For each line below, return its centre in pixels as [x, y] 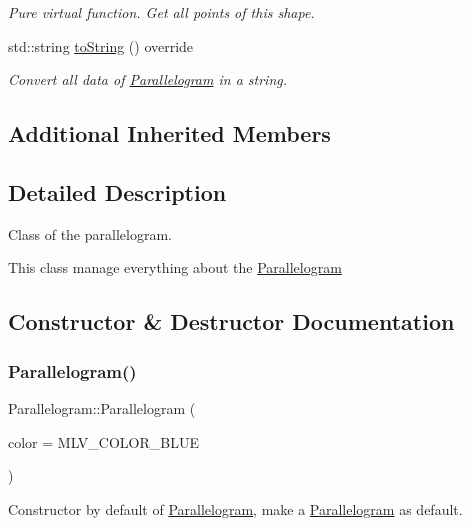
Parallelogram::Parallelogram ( [102, 407]
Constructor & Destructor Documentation [231, 321]
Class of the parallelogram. [90, 233]
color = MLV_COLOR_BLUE [103, 441]
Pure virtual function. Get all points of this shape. [161, 12]
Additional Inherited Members [169, 133]
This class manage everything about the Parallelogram [175, 267]
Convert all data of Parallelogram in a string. [147, 79]
